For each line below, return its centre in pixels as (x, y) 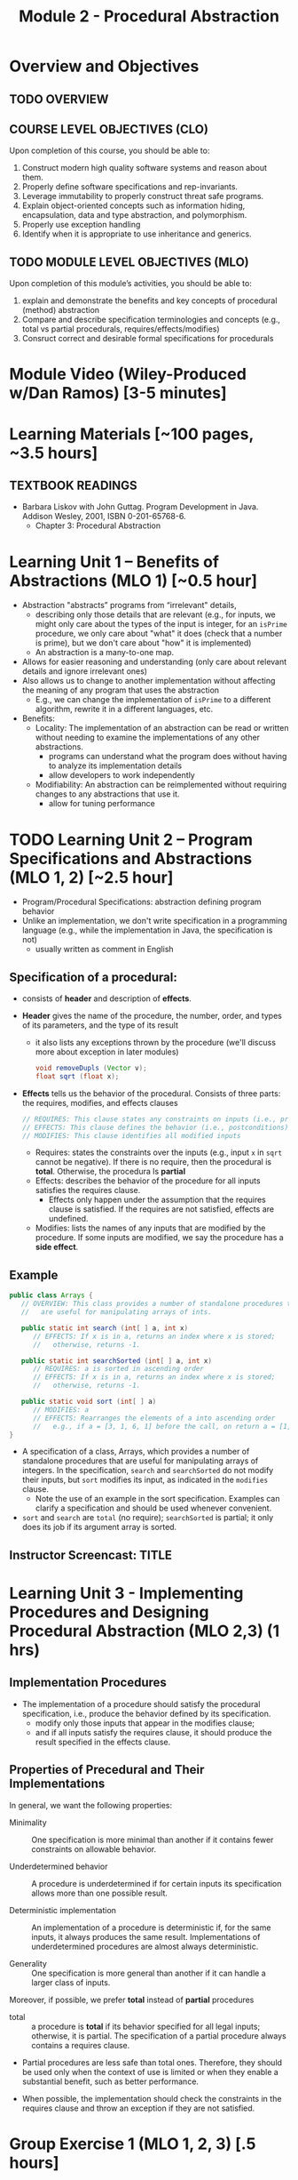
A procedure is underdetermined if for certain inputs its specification (157, 1883)
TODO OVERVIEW (59, 99)
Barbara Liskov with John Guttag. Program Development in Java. (140, 507)
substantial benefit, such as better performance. (110, 2081)
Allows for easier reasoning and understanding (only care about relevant (154, 662)
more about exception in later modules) (107, 1052)
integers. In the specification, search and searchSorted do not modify (148, 1471)
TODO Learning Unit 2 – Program (131, 840)
